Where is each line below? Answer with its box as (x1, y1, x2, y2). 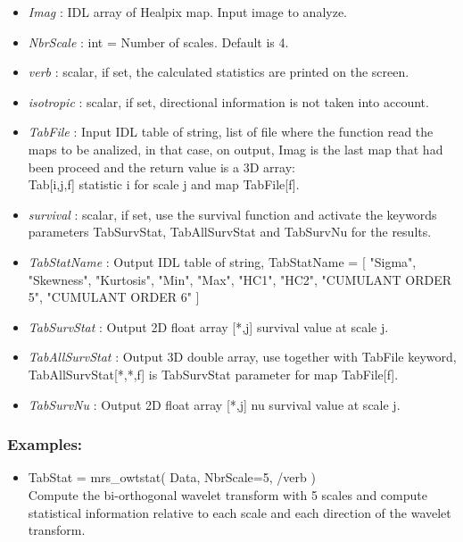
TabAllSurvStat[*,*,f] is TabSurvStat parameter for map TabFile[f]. (28, 364, 399, 383)
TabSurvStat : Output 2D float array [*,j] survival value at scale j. (28, 317, 389, 336)
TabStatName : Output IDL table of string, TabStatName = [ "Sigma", (28, 252, 417, 271)
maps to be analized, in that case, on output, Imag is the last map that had (28, 139, 443, 158)
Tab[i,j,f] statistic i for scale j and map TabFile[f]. (28, 175, 300, 194)
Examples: (7, 433, 83, 455)
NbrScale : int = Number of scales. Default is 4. (28, 32, 289, 51)
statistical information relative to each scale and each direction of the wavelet (28, 503, 451, 521)
